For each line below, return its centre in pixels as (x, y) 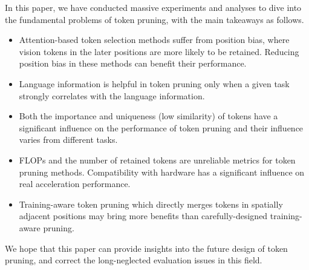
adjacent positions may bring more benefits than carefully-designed (143, 216)
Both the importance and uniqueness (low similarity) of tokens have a (148, 116)
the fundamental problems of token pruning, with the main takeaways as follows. (154, 19)
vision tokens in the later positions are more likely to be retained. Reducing (159, 51)
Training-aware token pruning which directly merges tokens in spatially (151, 204)
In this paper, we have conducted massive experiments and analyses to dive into (153, 7)
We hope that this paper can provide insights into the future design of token (146, 248)
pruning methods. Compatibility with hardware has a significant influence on (162, 172)
